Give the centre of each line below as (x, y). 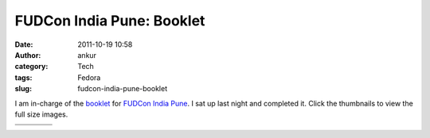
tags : (23, 77)
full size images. (41, 114)
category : (31, 67)
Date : (24, 44)
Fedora (89, 77)
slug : (23, 89)
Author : (28, 55)
